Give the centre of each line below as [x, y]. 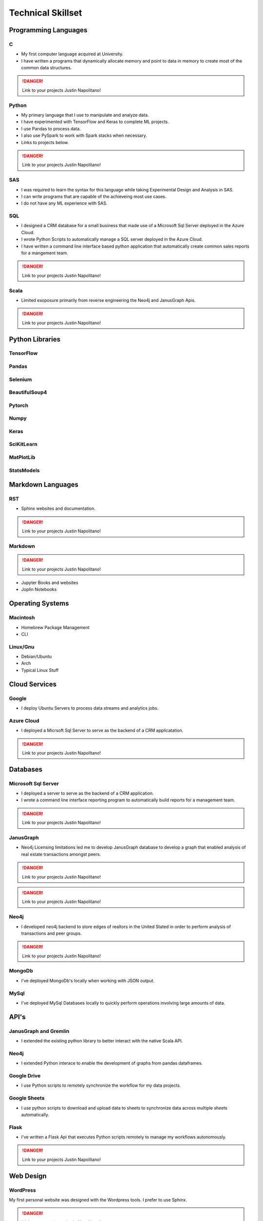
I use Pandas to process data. [51, 128]
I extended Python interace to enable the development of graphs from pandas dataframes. [112, 1063]
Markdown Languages [44, 485]
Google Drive [25, 1076]
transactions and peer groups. [52, 933]
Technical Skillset [46, 13]
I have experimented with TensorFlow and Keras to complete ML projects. [95, 122]
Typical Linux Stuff [40, 670]
